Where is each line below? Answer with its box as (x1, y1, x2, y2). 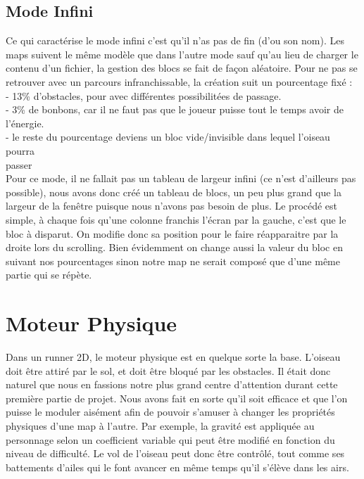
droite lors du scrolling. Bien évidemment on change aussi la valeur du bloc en (6, 240, 343, 255)
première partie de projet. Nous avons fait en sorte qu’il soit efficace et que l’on (6, 390, 348, 405)
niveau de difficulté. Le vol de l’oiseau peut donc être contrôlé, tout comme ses (6, 446, 345, 461)
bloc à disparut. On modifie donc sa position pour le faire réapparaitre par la (6, 226, 339, 241)
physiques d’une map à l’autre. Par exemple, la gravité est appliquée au (6, 418, 315, 433)
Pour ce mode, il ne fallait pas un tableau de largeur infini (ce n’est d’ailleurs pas (6, 171, 356, 186)
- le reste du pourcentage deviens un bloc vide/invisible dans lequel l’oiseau (6, 129, 330, 144)
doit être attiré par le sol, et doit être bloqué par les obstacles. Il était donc (6, 363, 331, 378)
